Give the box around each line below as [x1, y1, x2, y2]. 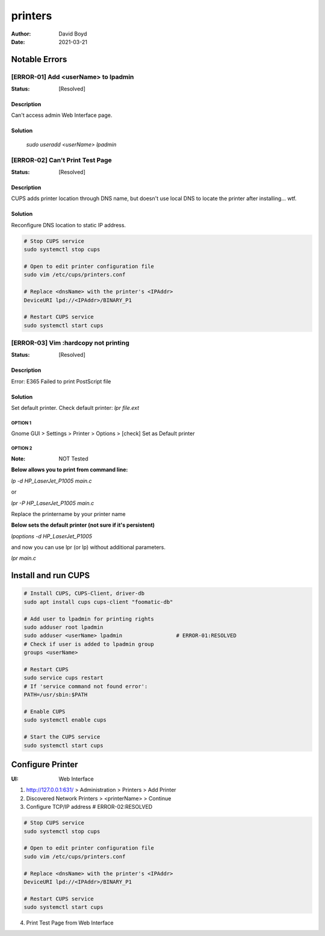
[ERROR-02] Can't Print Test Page [11, 155, 113, 164]
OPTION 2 [11, 445, 32, 451]
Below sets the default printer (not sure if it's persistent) [11, 521, 155, 529]
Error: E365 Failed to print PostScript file [11, 377, 111, 385]
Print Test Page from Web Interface [26, 919, 114, 926]
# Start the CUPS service [23, 733, 101, 741]
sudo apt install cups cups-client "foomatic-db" [23, 598, 173, 605]
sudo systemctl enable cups [23, 717, 107, 723]
